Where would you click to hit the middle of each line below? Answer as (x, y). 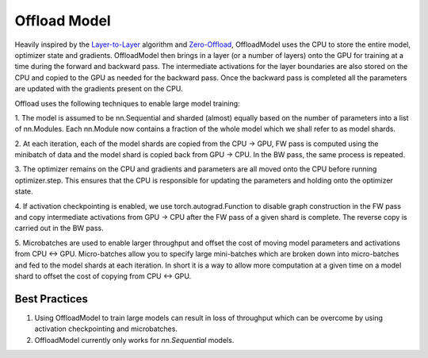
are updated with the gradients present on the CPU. (99, 89)
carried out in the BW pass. (59, 228)
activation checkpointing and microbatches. (106, 329)
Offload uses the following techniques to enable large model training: (128, 103)
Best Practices (52, 299)
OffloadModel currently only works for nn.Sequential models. (134, 340)
